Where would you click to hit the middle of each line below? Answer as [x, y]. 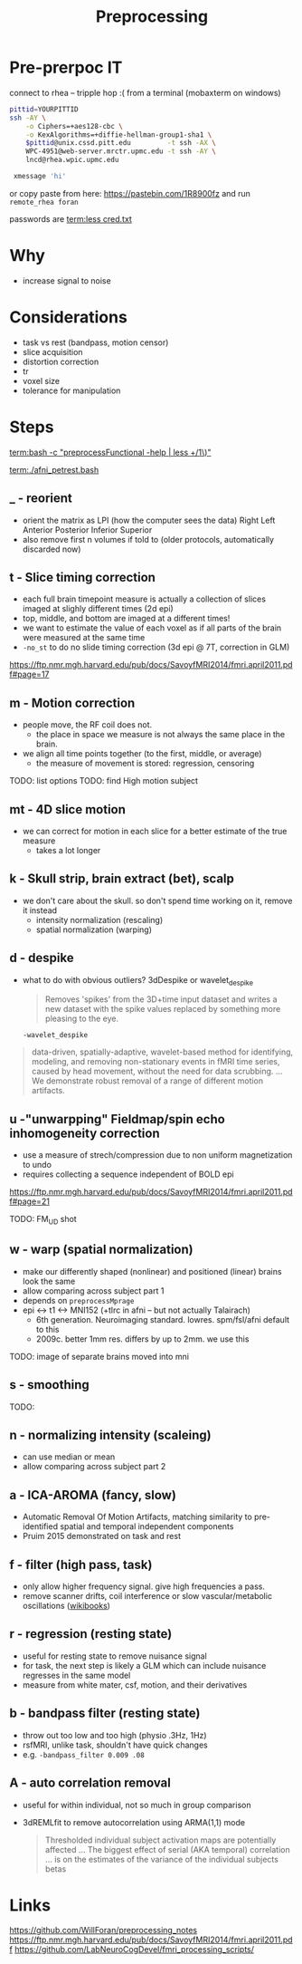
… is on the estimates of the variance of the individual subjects [161, 1859]
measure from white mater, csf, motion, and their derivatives [135, 1685]
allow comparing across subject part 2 [94, 1467]
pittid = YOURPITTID [44, 109]
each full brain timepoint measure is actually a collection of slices [144, 599]
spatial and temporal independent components [147, 1526]
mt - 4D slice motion [68, 809]
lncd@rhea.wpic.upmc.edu [72, 160]
